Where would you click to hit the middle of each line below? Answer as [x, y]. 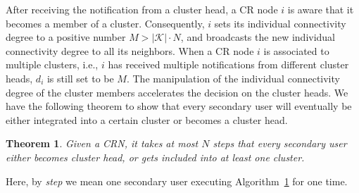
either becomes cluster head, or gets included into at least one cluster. [155, 157]
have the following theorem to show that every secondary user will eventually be [179, 106]
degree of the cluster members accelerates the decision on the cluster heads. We [177, 92]
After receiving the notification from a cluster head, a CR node [142, 9]
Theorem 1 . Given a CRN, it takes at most [102, 143]
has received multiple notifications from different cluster [228, 64]
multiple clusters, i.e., [52, 64]
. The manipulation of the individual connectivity [233, 78]
